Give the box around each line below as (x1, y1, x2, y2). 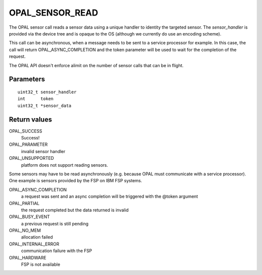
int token (17, 96, 54, 102)
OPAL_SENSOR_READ (9, 7, 98, 18)
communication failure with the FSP (21, 248, 92, 254)
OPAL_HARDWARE (9, 255, 47, 260)
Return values (9, 115, 52, 123)
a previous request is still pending (21, 221, 89, 226)
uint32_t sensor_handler (17, 89, 77, 95)
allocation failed (21, 234, 53, 240)
